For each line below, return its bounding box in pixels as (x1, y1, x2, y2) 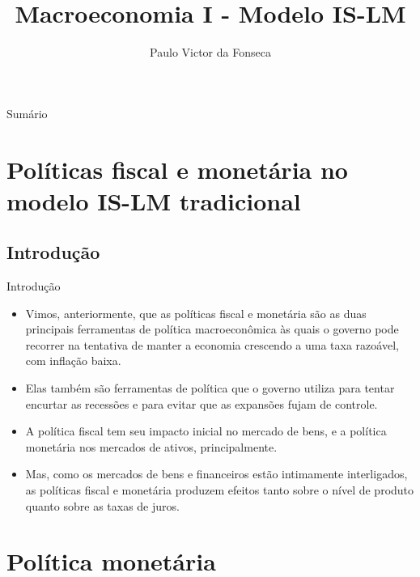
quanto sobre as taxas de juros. (25, 497, 180, 514)
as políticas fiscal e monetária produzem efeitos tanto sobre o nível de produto (25, 482, 414, 499)
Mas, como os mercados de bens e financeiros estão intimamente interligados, (25, 465, 408, 482)
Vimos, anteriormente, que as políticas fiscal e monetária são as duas (25, 304, 367, 321)
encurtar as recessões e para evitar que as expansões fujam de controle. (25, 395, 378, 412)
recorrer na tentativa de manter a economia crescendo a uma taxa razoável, (25, 336, 399, 353)
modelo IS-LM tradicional (6, 184, 301, 217)
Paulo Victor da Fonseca (150, 44, 271, 61)
